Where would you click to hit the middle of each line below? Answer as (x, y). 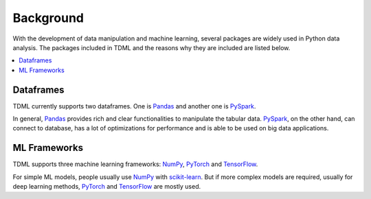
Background (48, 18)
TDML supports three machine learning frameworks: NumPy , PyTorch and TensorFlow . (135, 164)
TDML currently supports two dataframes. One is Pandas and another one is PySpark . (134, 106)
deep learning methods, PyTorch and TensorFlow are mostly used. (107, 187)
